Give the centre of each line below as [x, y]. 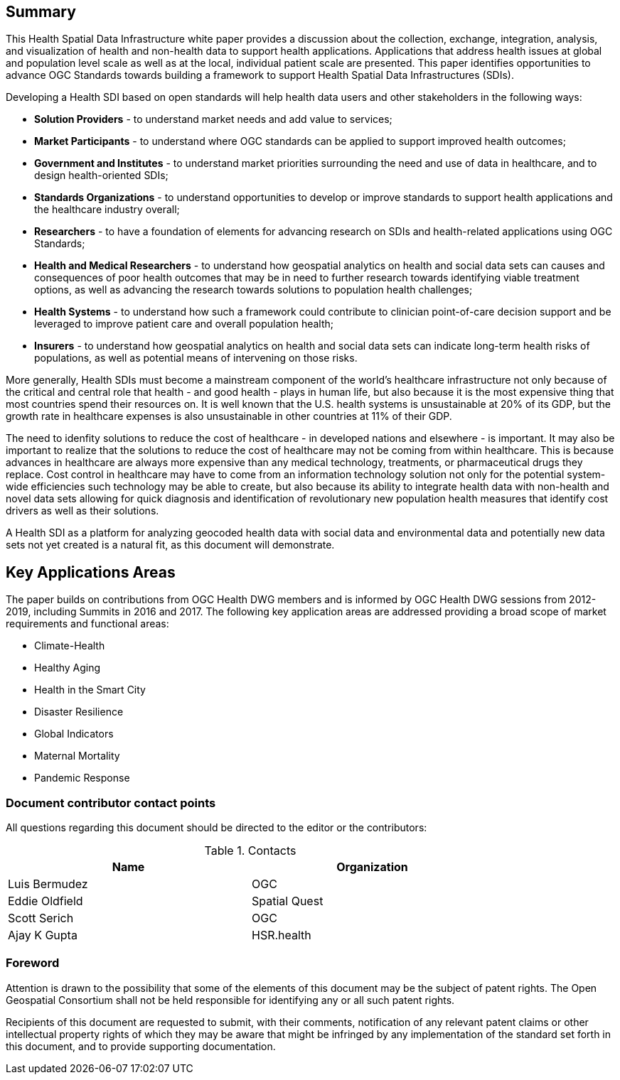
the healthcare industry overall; [107, 210]
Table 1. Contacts [250, 851]
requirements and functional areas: [87, 624]
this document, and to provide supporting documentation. [141, 1046]
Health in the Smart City [90, 690]
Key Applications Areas [91, 572]
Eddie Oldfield [46, 901]
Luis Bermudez [48, 884]
